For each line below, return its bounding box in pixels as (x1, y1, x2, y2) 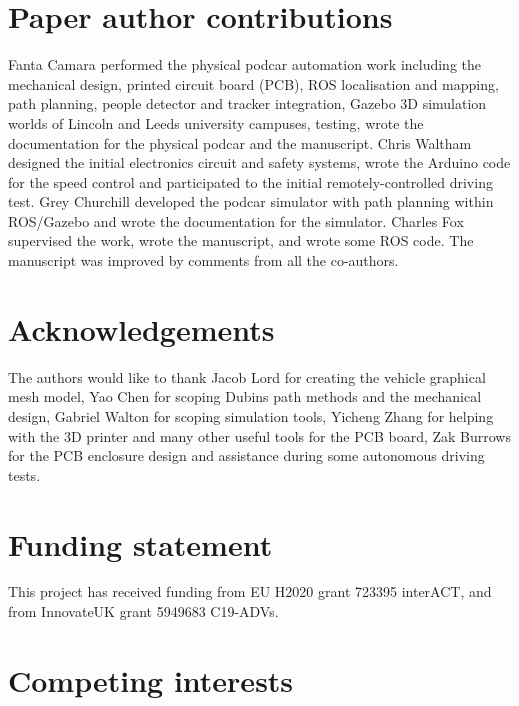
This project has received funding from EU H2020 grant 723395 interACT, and (8, 581, 492, 602)
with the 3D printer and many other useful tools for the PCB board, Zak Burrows (8, 425, 511, 446)
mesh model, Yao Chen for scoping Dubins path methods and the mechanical (8, 386, 482, 407)
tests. (8, 464, 41, 485)
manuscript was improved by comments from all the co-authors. (8, 250, 399, 271)
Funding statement (8, 523, 273, 564)
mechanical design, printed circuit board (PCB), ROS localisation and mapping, (8, 73, 499, 94)
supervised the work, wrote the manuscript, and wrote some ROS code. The (8, 230, 474, 251)
